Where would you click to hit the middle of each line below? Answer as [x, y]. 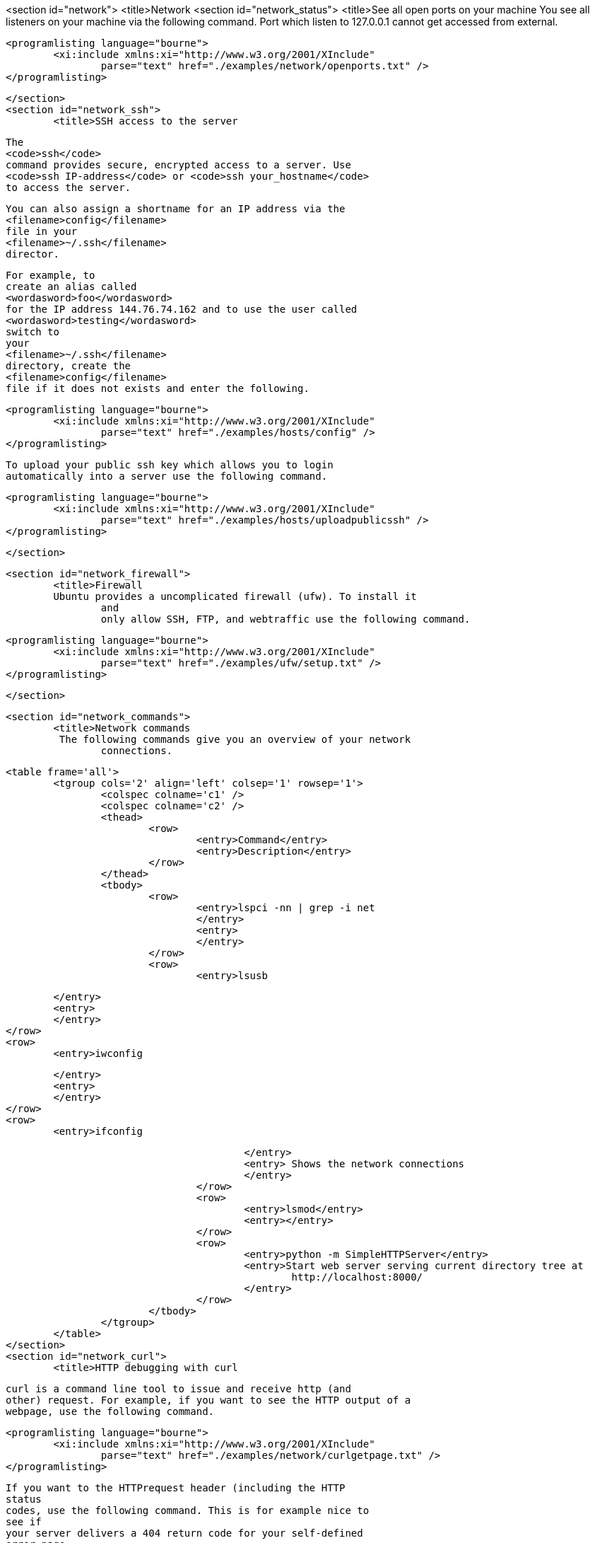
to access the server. [69, 187]
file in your [42, 231]
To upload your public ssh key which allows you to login [170, 465]
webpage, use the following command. [110, 1411]
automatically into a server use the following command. [167, 476]
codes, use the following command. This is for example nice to [188, 1510]
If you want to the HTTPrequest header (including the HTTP [176, 1488]
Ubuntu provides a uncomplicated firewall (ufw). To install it [235, 596]
